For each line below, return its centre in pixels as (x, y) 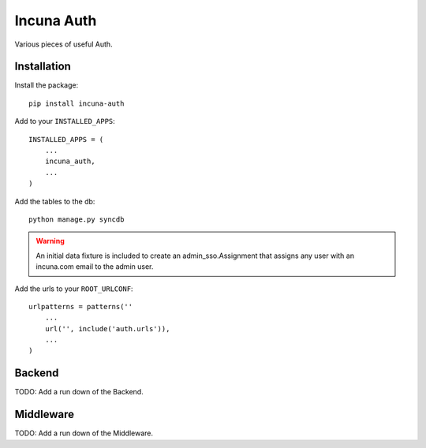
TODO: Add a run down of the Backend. (79, 392)
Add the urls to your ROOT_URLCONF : (74, 289)
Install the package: (47, 85)
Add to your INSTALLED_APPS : (65, 121)
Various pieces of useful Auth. (64, 44)
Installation (43, 67)
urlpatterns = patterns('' (81, 306)
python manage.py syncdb (77, 219)
